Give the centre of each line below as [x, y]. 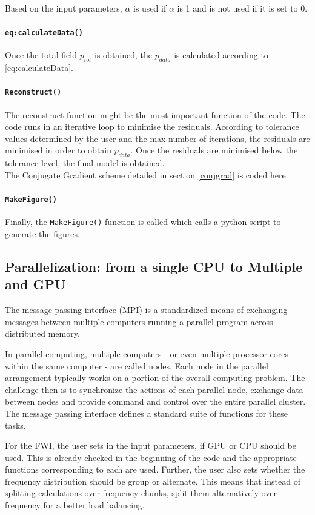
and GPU [35, 284]
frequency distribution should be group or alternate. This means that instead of [153, 481]
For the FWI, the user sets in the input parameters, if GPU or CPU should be [151, 446]
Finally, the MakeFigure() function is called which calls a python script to [143, 222]
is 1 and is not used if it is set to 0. [242, 8]
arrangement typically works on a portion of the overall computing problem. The [155, 378]
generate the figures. [42, 233]
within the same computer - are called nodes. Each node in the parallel [137, 365]
